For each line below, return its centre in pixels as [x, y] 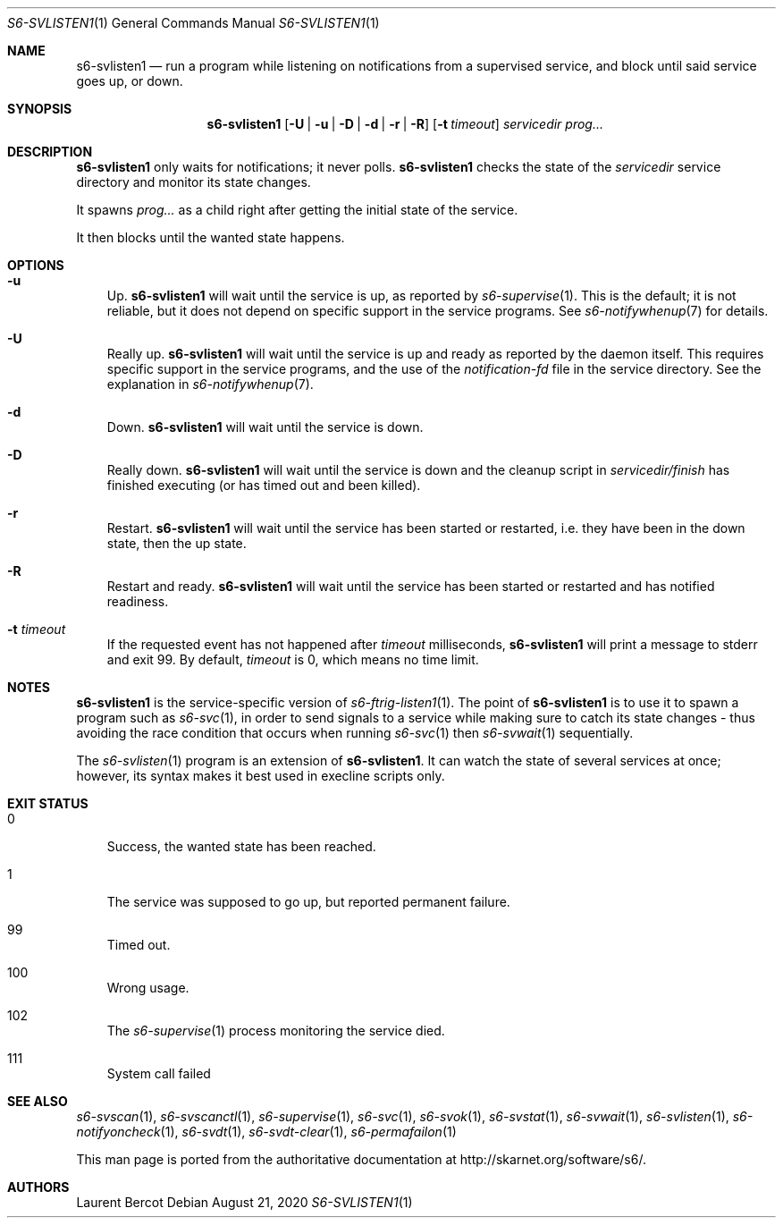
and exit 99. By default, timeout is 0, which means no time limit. [293, 659]
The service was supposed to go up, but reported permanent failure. [308, 902]
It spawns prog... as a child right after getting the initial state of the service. [297, 210]
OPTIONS [36, 265]
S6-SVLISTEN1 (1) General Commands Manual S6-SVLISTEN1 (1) [194, 23]
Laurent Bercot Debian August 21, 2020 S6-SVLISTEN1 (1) [244, 1202]
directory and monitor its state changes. [194, 182]
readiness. [138, 601]
